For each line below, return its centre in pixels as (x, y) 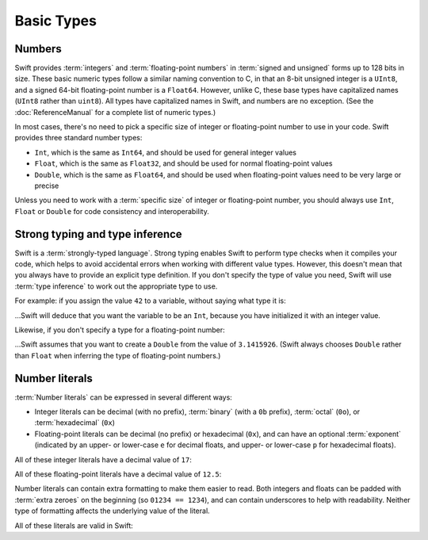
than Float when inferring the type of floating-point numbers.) (118, 355)
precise (47, 186)
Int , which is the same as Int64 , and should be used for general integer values (166, 152)
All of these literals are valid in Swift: (74, 525)
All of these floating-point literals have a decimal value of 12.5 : (118, 474)
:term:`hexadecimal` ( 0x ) (75, 423)
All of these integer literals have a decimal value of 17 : (103, 459)
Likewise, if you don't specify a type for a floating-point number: (120, 330)
